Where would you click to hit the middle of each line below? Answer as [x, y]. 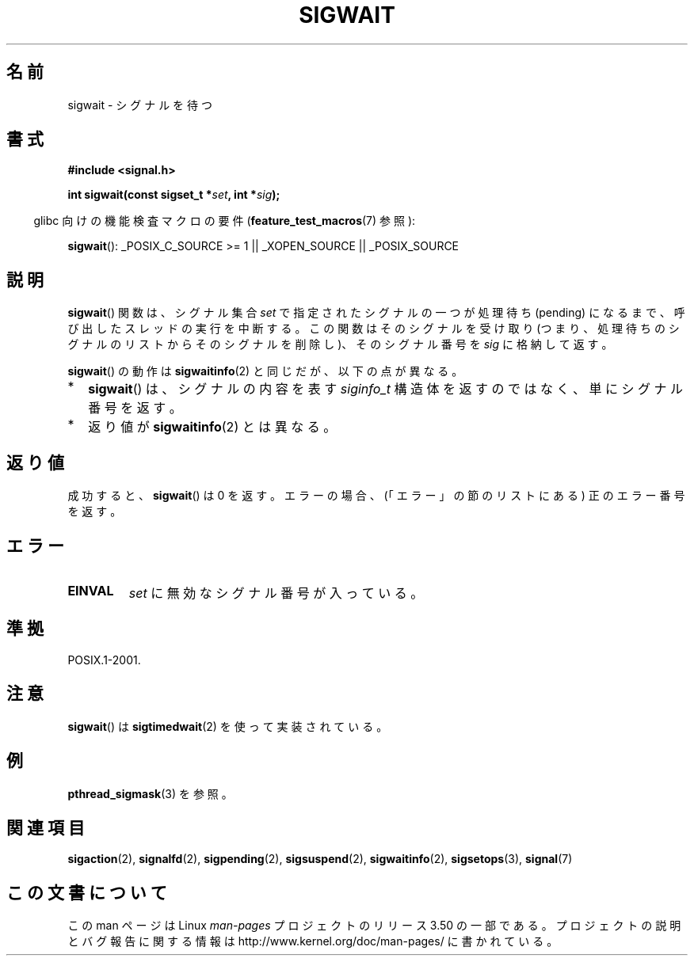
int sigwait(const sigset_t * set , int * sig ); [174, 195]
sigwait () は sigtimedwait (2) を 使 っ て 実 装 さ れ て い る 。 [228, 726]
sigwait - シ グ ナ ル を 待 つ [140, 105]
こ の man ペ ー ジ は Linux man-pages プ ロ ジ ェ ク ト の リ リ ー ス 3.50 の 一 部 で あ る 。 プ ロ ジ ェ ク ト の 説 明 [374, 926]
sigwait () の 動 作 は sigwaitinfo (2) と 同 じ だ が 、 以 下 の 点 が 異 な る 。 [265, 371]
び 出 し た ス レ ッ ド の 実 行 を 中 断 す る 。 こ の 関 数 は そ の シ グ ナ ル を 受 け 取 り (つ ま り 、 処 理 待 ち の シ [374, 329]
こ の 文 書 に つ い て [87, 892]
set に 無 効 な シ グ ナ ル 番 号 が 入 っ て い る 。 [276, 593]
